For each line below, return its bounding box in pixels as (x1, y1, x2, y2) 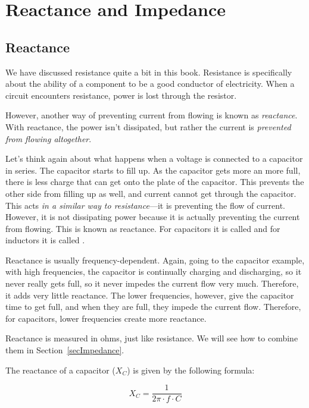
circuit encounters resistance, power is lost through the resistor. (5, 89, 237, 101)
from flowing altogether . (5, 132, 92, 145)
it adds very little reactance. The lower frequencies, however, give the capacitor (5, 288, 294, 301)
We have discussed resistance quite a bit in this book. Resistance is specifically (5, 65, 292, 78)
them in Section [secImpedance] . (5, 344, 124, 356)
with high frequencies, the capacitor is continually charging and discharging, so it (5, 265, 302, 278)
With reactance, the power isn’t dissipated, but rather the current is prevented (5, 120, 291, 133)
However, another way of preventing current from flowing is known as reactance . (5, 109, 298, 121)
